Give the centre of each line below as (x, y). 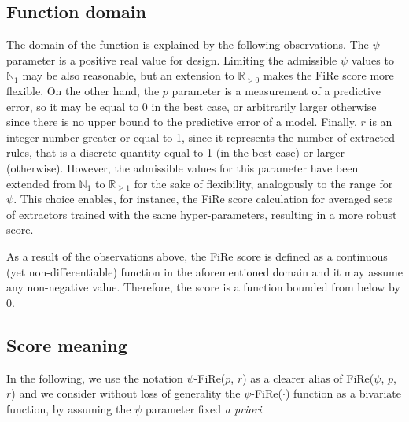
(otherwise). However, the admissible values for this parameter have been (182, 167)
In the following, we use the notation (95, 378)
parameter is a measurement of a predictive (276, 90)
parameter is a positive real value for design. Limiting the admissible (172, 59)
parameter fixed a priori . (205, 408)
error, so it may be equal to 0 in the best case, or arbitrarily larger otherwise (192, 106)
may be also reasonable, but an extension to (128, 75)
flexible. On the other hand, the (83, 90)
